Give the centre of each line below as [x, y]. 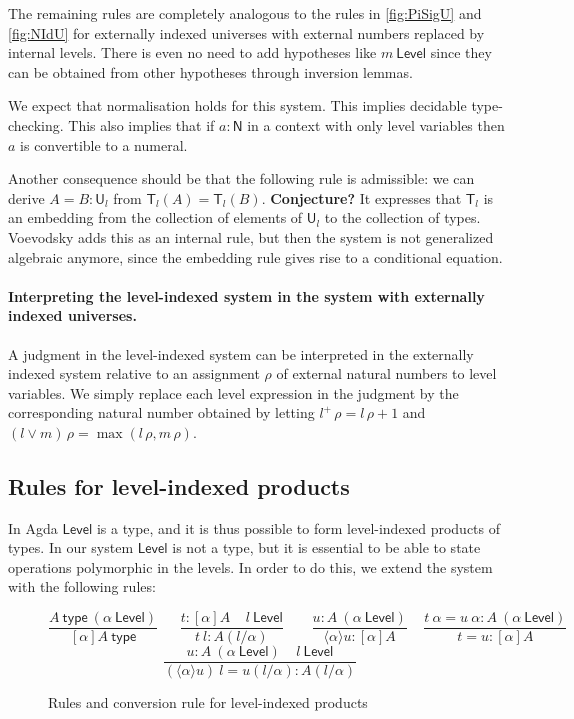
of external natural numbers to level [386, 373]
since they [461, 52]
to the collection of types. [402, 217]
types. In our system [71, 547]
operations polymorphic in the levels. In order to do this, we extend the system [250, 566]
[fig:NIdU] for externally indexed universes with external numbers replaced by [246, 32]
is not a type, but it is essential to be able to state [326, 547]
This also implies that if [141, 124]
